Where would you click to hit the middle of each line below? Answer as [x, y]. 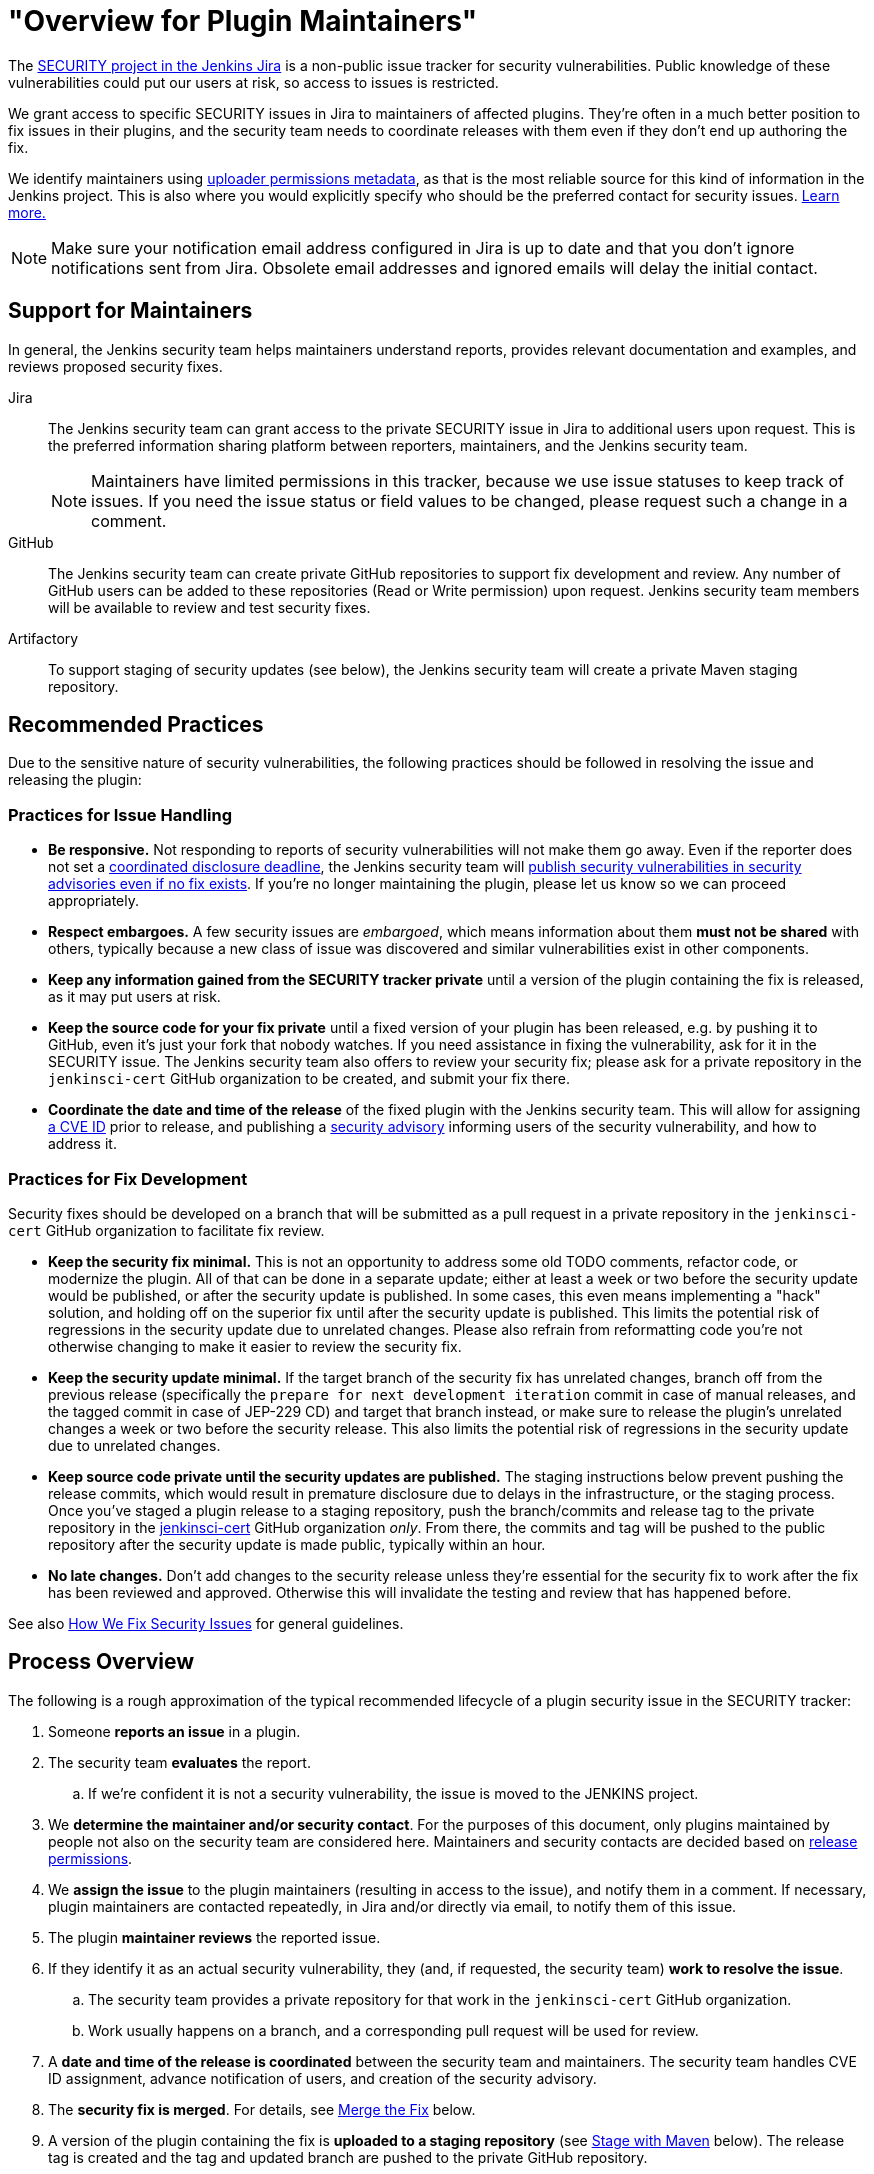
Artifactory [43, 638]
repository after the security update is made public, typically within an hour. [297, 1544]
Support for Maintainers [130, 311]
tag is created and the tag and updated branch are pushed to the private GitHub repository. [348, 2157]
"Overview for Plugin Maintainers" [243, 21]
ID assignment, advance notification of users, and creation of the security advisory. [322, 2078]
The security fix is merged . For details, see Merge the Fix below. [262, 2109]
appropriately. [94, 901]
